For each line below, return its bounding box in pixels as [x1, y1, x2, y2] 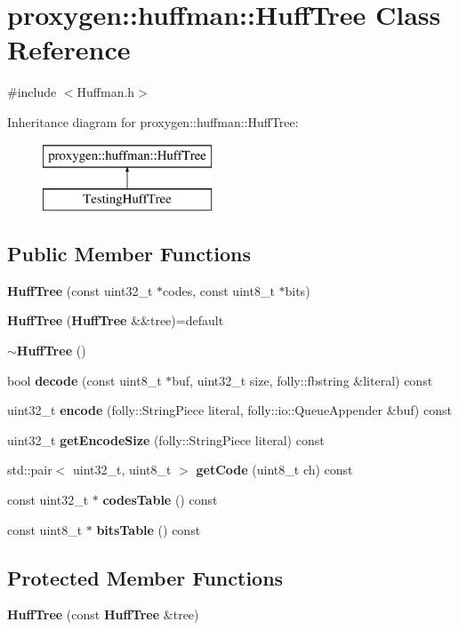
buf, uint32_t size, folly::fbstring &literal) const [172, 371, 433, 389]
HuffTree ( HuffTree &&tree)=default [7, 311, 224, 330]
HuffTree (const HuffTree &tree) [7, 605, 199, 624]
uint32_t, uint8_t [73, 460, 172, 479]
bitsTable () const [96, 520, 201, 538]
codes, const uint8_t [163, 281, 275, 299]
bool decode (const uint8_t [7, 371, 162, 389]
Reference [7, 31, 131, 68]
